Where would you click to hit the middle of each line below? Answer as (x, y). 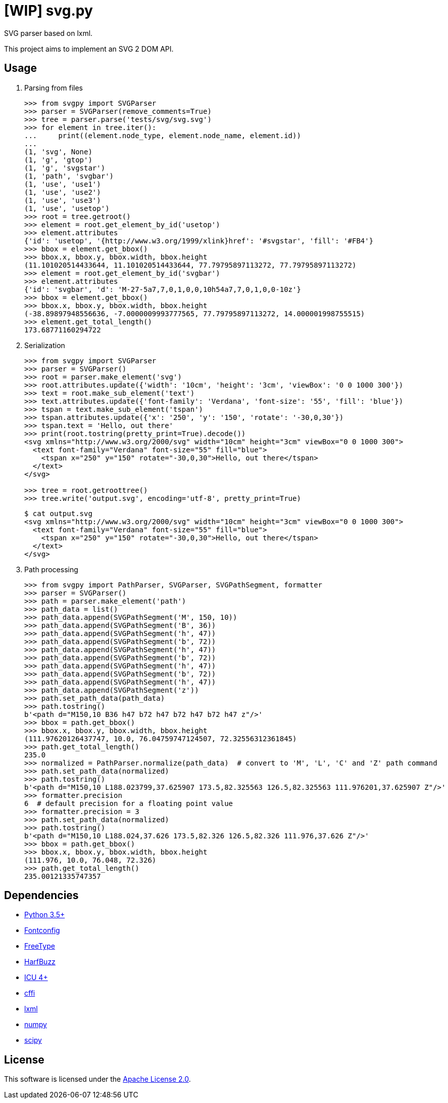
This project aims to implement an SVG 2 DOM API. (89, 49)
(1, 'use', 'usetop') (67, 208)
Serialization (45, 345)
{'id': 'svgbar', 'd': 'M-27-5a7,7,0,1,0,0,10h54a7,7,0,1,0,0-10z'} (163, 289)
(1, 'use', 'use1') (63, 184)
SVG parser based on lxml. (48, 33)
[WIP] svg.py (48, 11)
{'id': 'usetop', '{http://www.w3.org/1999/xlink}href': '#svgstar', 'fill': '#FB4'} (199, 241)
